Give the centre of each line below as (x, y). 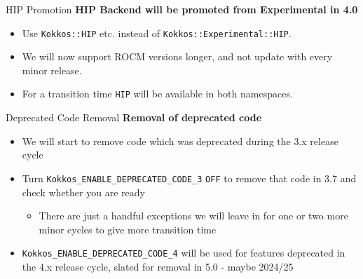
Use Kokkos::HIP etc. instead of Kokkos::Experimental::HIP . (157, 33)
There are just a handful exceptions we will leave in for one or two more (193, 216)
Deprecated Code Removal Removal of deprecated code (134, 117)
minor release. (52, 70)
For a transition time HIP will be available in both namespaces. (157, 94)
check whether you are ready (83, 192)
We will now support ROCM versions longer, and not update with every (177, 56)
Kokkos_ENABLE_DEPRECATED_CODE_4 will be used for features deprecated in (184, 253)
